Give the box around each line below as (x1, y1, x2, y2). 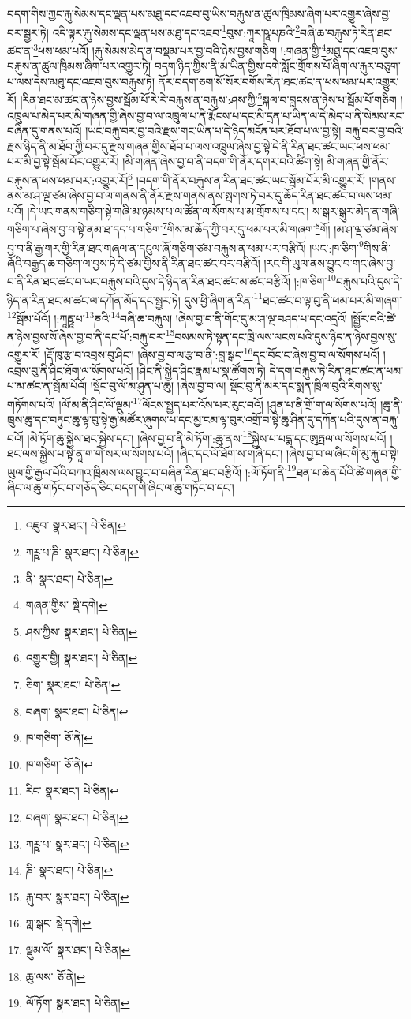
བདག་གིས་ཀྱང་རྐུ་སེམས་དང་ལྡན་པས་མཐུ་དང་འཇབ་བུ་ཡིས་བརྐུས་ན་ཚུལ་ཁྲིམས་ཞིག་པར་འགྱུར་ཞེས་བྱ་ (7, 6, 391, 21)
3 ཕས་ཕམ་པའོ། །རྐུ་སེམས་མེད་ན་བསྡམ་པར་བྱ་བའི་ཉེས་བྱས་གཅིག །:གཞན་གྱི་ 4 (33, 39, 327, 58)
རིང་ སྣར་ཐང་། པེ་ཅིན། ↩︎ (25, 782, 119, 799)
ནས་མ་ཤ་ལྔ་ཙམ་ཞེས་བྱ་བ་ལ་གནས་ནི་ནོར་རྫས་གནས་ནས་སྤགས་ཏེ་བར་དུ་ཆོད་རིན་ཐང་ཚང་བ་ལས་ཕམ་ (7, 187, 393, 204)
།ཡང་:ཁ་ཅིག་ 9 (309, 237, 364, 256)
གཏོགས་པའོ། (7, 395, 55, 412)
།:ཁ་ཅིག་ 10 (293, 271, 336, 290)
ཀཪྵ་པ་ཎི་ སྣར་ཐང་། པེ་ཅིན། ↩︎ (25, 544, 139, 560)
